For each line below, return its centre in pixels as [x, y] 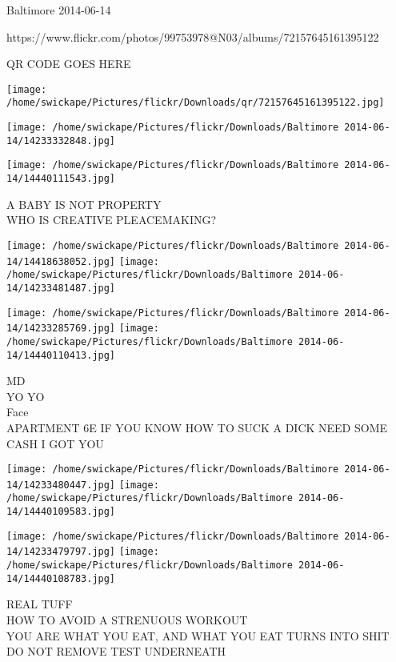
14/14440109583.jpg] [61, 512]
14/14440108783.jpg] [61, 578]
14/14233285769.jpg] [61, 329]
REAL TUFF [40, 604]
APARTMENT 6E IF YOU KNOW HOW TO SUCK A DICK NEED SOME [197, 427]
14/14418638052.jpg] [61, 261]
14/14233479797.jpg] [61, 552]
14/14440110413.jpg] [61, 355]
